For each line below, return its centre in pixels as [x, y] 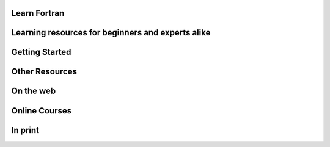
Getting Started [41, 52]
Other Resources [44, 72]
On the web [34, 91]
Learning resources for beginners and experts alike [111, 33]
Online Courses [42, 111]
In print [25, 130]
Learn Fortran [38, 13]
